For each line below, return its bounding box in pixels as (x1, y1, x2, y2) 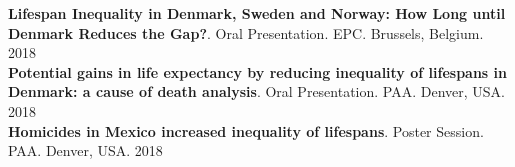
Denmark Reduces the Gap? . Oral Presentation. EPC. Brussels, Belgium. (8, 22, 484, 43)
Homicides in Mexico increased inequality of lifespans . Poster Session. (8, 120, 484, 141)
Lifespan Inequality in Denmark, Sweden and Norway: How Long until (8, 3, 506, 23)
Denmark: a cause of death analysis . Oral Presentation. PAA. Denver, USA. (8, 81, 506, 102)
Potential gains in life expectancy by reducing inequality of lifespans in (8, 61, 507, 82)
